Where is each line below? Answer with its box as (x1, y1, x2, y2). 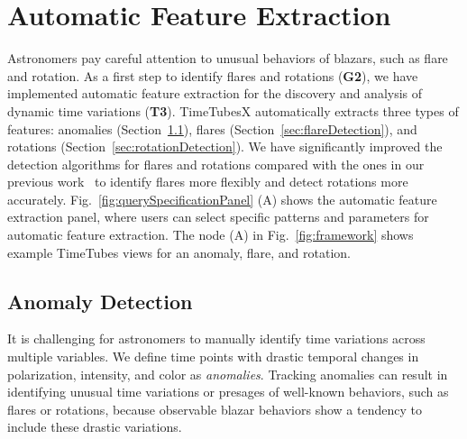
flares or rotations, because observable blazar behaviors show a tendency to (7, 399, 422, 418)
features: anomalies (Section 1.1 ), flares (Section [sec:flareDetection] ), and (7, 119, 417, 138)
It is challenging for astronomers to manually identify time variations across (7, 329, 426, 348)
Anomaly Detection (7, 287, 193, 315)
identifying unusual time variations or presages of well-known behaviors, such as (7, 382, 449, 401)
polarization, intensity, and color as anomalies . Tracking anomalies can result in (7, 364, 448, 383)
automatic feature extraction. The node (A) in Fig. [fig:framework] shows (7, 225, 414, 244)
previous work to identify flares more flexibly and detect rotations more (7, 172, 408, 191)
